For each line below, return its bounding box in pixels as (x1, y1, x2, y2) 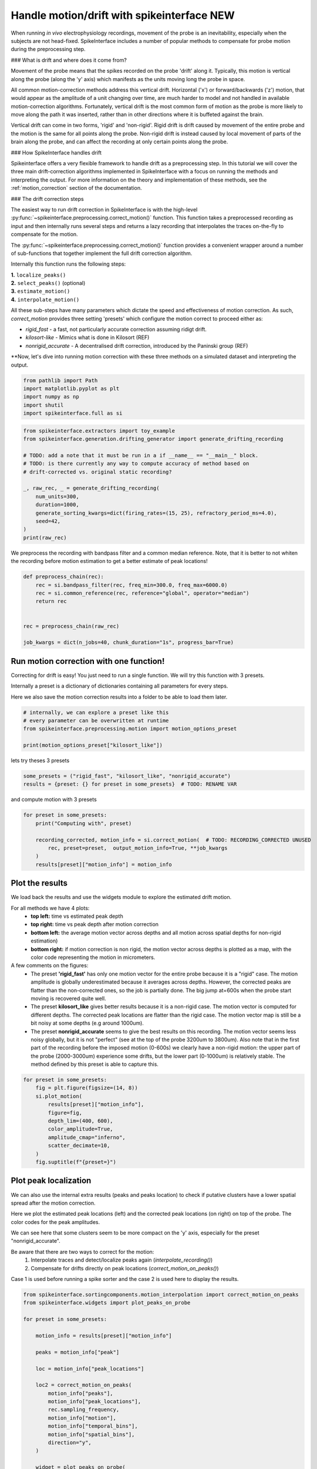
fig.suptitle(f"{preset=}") (35, 1159, 117, 1165)
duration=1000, (35, 501, 79, 508)
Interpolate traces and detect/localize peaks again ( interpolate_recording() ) (31, 1256, 213, 1263)
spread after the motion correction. (11, 1199, 96, 1206)
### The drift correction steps (11, 195, 85, 202)
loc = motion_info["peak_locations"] (35, 1365, 144, 1372)
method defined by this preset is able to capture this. (31, 1061, 158, 1068)
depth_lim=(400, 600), (48, 1118, 114, 1125)
